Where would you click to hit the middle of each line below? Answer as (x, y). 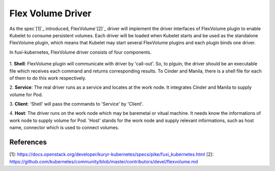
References (28, 142)
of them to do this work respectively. (48, 78)
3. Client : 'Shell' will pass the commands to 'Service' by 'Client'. (76, 104)
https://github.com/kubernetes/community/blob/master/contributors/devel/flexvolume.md (104, 161)
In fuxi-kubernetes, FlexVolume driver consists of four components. (80, 52)
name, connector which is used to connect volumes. (64, 128)
